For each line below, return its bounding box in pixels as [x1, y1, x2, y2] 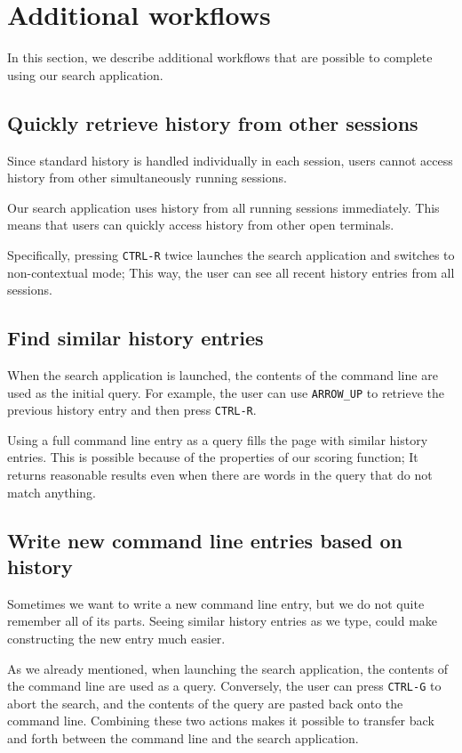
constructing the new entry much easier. [7, 629, 226, 647]
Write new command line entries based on [7, 526, 402, 554]
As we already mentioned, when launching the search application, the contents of [7, 659, 449, 677]
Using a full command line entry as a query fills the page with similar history [7, 430, 428, 449]
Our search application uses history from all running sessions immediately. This [7, 198, 440, 216]
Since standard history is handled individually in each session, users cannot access [7, 150, 453, 169]
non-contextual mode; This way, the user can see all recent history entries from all [7, 263, 455, 281]
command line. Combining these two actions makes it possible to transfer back [7, 711, 434, 730]
